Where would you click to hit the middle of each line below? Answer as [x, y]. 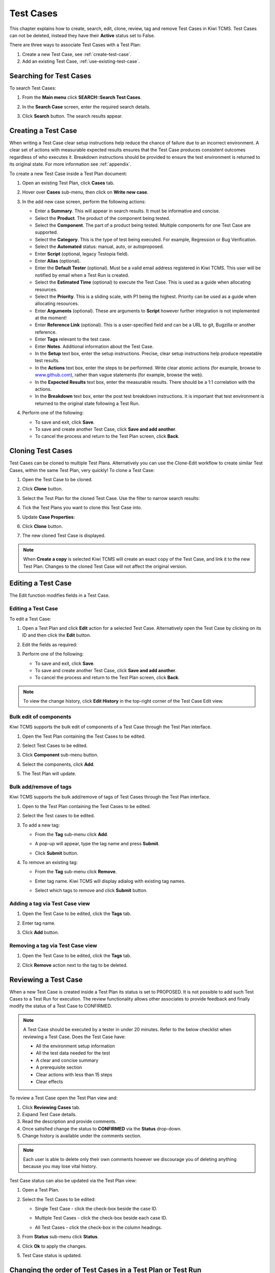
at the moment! [51, 318]
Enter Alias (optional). [58, 261]
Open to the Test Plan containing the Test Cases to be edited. [87, 806]
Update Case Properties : [49, 517]
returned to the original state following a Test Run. [87, 403]
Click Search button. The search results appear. [73, 116]
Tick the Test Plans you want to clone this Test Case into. [82, 508]
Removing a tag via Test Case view [53, 946]
